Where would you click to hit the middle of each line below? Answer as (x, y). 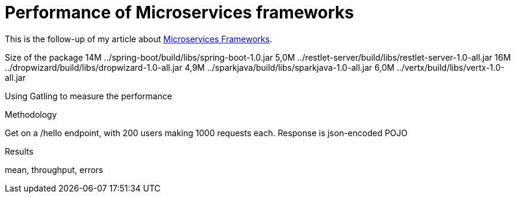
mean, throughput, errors (54, 169)
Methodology (31, 114)
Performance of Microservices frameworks (180, 12)
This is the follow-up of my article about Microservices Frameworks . (138, 39)
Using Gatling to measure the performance (88, 96)
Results (19, 151)
